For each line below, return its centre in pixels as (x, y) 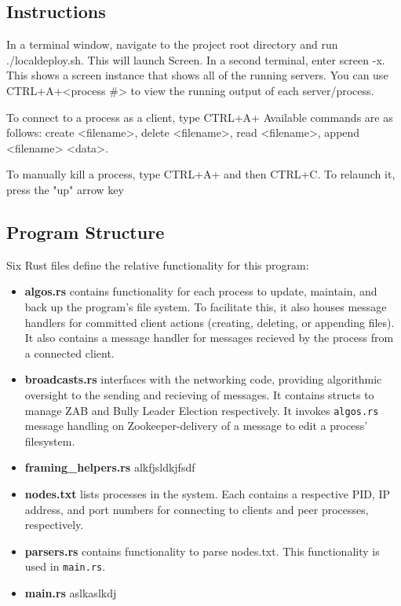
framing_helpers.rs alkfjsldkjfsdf (110, 467)
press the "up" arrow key (65, 189)
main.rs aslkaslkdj (71, 592)
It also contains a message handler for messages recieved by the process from (209, 338)
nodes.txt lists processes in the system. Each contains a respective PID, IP (208, 493)
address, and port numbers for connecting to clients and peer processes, (197, 509)
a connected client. (69, 353)
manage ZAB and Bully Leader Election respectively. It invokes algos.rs (202, 410)
